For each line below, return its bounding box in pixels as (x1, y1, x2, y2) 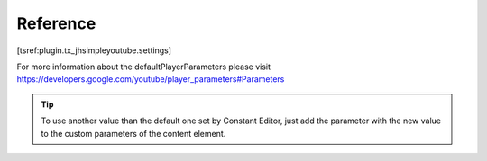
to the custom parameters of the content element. (41, 128, 226, 139)
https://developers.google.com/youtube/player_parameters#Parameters (16, 74, 285, 85)
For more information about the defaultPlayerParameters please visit (16, 61, 271, 72)
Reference (16, 13, 96, 33)
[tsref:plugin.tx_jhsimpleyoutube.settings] (16, 45, 171, 56)
